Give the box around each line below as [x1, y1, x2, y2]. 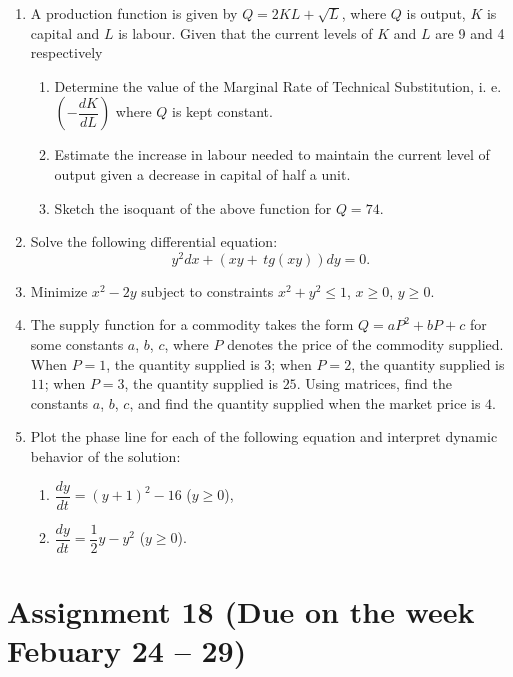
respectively [30, 42, 103, 63]
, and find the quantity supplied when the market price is [129, 392, 481, 413]
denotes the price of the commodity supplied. [227, 334, 504, 355]
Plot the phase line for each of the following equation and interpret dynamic [30, 426, 498, 447]
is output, [406, 3, 466, 23]
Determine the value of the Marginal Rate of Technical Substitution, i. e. [54, 75, 502, 96]
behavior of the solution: [30, 445, 181, 466]
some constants [30, 334, 124, 355]
